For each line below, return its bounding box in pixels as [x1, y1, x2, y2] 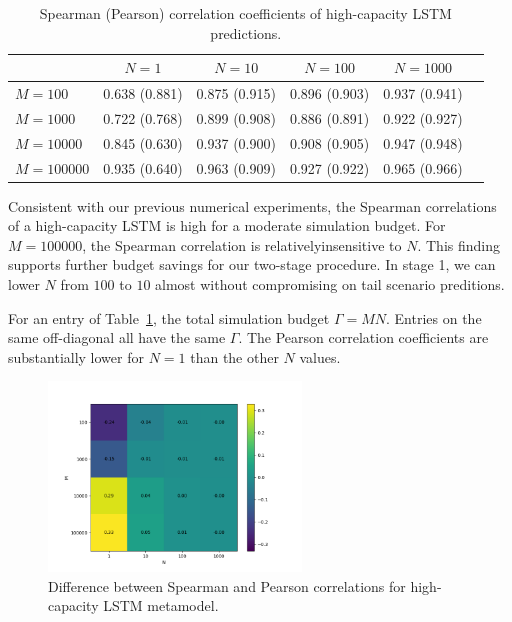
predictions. [210, 22, 282, 43]
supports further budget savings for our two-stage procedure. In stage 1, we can [8, 254, 496, 275]
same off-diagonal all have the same [8, 327, 226, 348]
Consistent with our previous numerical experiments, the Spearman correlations [8, 195, 497, 216]
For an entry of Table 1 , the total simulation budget [8, 307, 330, 328]
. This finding [417, 234, 500, 255]
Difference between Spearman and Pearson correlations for [48, 575, 406, 596]
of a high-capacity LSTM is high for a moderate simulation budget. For [8, 215, 446, 236]
